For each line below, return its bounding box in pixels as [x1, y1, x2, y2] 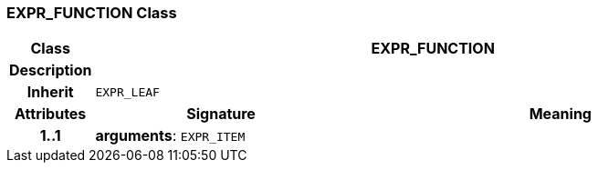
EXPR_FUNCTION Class [6, 4, 177, 22]
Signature [186, 105, 256, 124]
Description [9, 61, 92, 80]
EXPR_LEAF [95, 85, 160, 99]
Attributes [15, 105, 87, 124]
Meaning [529, 105, 592, 124]
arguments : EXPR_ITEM [95, 126, 246, 145]
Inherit [26, 83, 74, 102]
